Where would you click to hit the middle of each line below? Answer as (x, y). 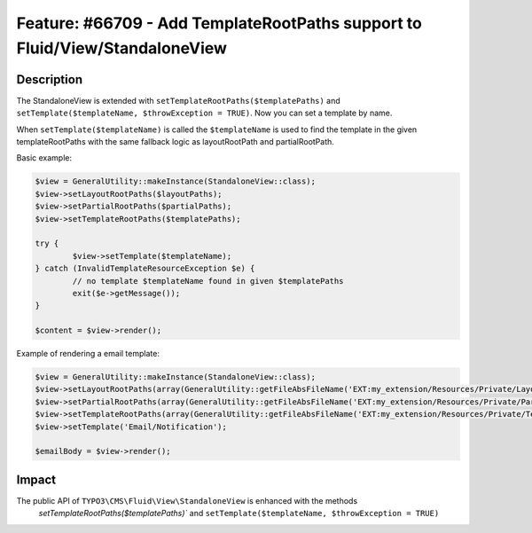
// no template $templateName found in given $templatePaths (208, 281)
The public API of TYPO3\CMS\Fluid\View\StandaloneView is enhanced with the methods (187, 500)
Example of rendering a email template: (88, 354)
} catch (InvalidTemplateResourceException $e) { (145, 269)
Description (50, 79)
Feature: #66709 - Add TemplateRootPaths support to (219, 23)
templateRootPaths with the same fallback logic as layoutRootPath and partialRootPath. (175, 142)
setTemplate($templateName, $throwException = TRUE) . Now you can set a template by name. (204, 113)
